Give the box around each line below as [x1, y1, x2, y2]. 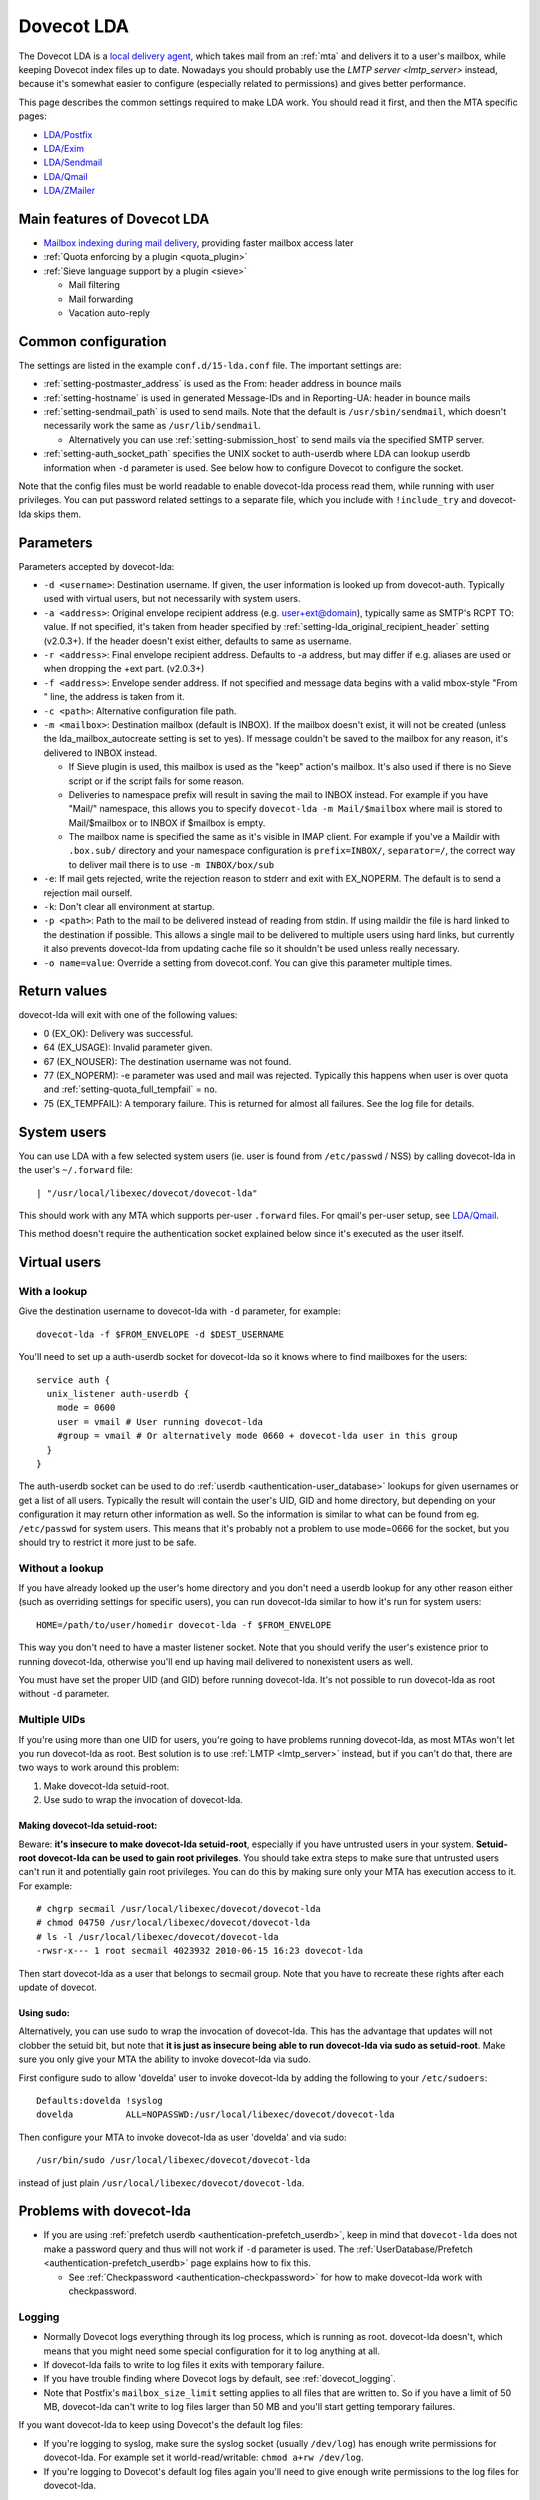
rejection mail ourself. [43, 886, 133, 899]
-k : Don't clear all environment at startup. [43, 901, 215, 913]
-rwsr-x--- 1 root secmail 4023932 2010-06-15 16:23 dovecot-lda [36, 1945, 364, 1957]
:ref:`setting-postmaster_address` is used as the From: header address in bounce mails [43, 378, 402, 390]
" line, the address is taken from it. [43, 691, 185, 703]
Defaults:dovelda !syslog [36, 2095, 164, 2106]
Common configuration [18, 333, 167, 350]
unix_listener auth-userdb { [46, 1388, 190, 1400]
